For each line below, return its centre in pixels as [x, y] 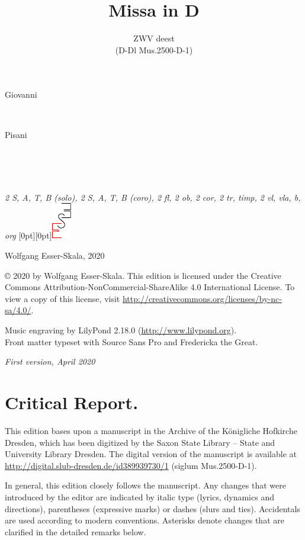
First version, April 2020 [50, 361]
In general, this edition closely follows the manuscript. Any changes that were [145, 485]
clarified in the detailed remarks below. [76, 531]
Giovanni [21, 94]
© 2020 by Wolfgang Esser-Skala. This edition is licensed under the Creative [143, 275]
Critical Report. [72, 402]
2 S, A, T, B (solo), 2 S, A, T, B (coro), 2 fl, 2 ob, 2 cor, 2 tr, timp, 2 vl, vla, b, [153, 197]
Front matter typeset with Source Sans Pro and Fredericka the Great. [131, 341]
